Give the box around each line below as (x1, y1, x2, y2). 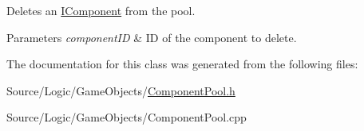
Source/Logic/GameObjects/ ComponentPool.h (6, 82, 235, 98)
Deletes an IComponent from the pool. (6, 2, 196, 18)
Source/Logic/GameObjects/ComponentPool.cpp (6, 109, 247, 125)
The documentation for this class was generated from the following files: (6, 56, 358, 72)
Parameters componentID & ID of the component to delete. (6, 29, 297, 45)
